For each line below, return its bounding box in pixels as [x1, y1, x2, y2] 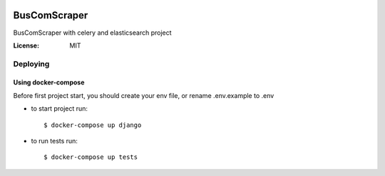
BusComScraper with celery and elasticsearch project [13, 28, 172, 37]
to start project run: [31, 104, 88, 113]
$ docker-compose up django [43, 121, 142, 129]
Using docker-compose [13, 78, 85, 87]
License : [13, 41, 39, 50]
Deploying [13, 59, 50, 69]
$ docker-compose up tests [43, 153, 138, 161]
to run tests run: [31, 137, 78, 145]
